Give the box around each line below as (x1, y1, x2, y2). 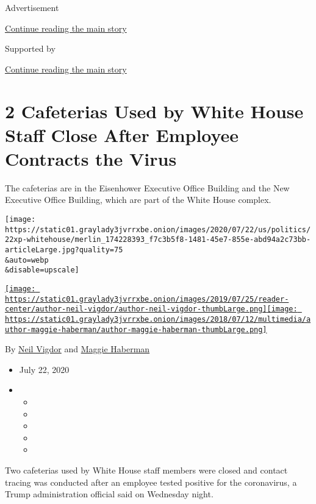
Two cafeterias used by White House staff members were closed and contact (5, 464, 288, 477)
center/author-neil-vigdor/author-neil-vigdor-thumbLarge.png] (5, 305, 267, 314)
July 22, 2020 (19, 363, 70, 375)
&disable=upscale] (5, 266, 79, 275)
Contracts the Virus (5, 146, 177, 171)
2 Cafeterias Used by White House (5, 98, 304, 123)
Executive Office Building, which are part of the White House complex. (5, 193, 271, 206)
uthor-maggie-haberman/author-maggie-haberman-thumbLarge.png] (5, 325, 267, 334)
